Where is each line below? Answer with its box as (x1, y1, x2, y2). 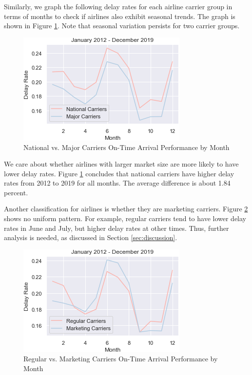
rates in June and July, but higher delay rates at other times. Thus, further (4, 223, 229, 233)
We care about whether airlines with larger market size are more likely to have (4, 158, 239, 169)
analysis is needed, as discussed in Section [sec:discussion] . (4, 232, 177, 243)
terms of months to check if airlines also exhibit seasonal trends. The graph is (4, 11, 235, 21)
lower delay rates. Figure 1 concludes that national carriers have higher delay (4, 168, 234, 178)
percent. (4, 187, 28, 197)
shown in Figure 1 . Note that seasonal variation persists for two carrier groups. (4, 20, 240, 31)
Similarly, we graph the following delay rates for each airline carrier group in (4, 1, 233, 11)
